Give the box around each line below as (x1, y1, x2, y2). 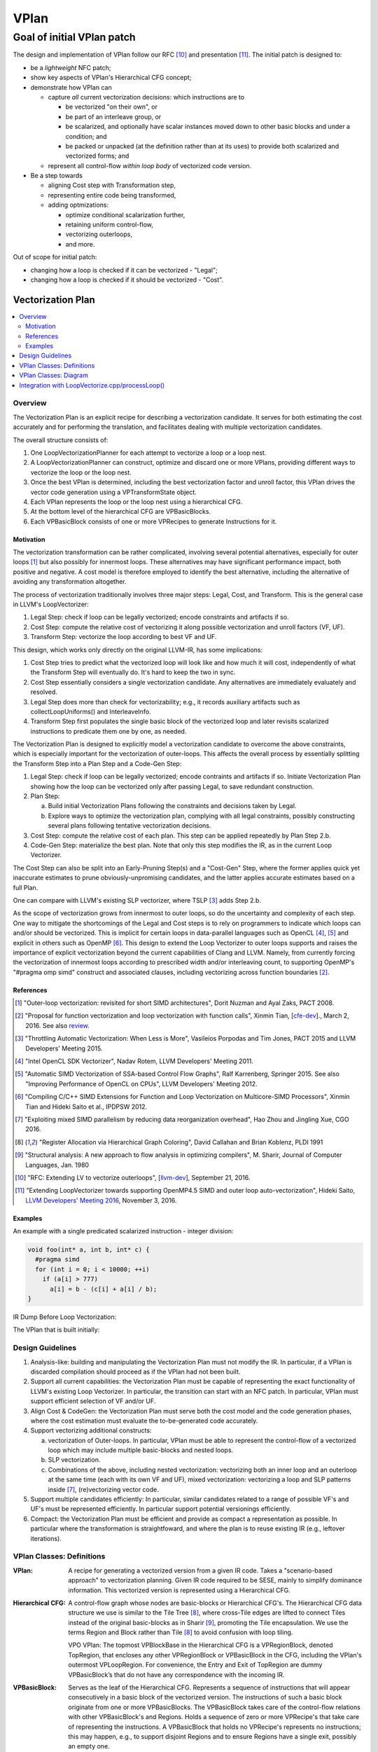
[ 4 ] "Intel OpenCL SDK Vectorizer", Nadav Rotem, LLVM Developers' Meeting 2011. (15, 1057, 253, 1065)
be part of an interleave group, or (65, 112, 162, 121)
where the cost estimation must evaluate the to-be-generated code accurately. (30, 1416, 258, 1425)
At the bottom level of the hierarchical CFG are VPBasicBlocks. (30, 507, 211, 516)
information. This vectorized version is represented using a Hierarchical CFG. (68, 1586, 290, 1594)
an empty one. (68, 1742, 110, 1751)
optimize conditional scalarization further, (65, 210, 185, 219)
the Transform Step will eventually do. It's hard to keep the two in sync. (30, 668, 236, 676)
